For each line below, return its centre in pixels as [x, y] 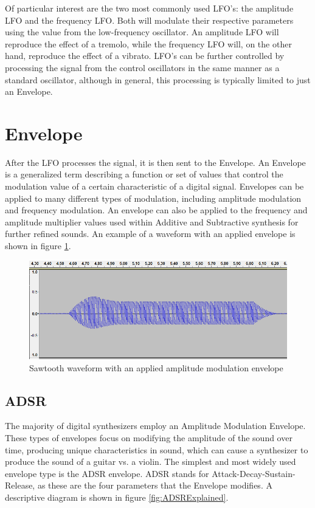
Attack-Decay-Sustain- [254, 473]
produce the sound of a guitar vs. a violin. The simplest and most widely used [151, 462]
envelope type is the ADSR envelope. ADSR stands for [107, 473]
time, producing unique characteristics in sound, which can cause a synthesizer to [157, 449]
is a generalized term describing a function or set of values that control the [144, 174]
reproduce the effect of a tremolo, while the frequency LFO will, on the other [148, 43]
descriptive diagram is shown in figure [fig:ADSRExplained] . [117, 497]
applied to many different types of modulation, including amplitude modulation [153, 198]
